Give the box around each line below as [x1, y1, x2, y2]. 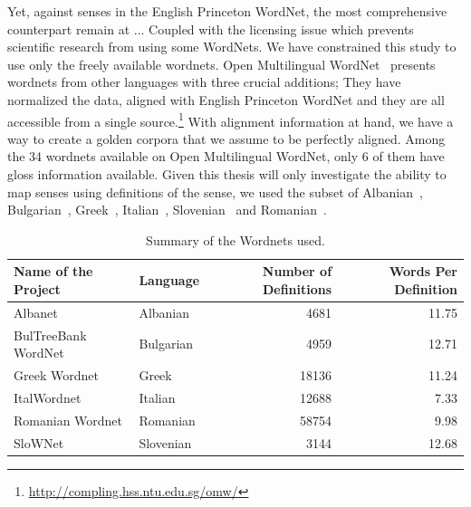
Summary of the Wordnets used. [146, 230, 325, 249]
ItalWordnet [14, 387, 82, 407]
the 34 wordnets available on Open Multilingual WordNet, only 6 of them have [7, 147, 445, 166]
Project [14, 279, 61, 298]
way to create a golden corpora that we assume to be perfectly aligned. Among [7, 129, 446, 148]
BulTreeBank [14, 325, 87, 344]
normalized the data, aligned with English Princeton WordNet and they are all [7, 90, 445, 109]
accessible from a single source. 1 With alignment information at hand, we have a [7, 109, 454, 130]
